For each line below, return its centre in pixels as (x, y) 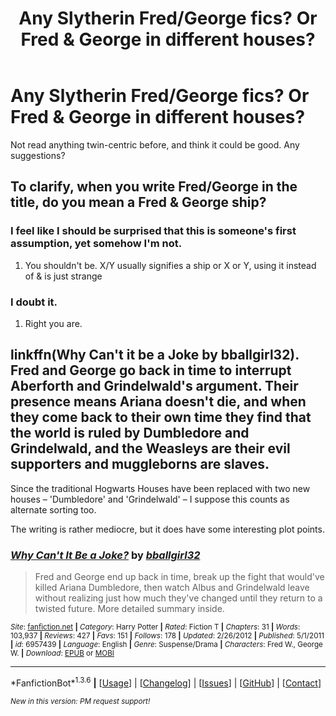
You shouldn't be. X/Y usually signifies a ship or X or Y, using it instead (170, 265)
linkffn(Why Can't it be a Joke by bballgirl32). (155, 355)
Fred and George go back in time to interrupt (151, 370)
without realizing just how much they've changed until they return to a (178, 598)
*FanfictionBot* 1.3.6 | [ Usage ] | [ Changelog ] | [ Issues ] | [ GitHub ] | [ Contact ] (166, 682)
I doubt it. (34, 302)
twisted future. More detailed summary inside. (129, 609)
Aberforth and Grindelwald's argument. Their (154, 386)
